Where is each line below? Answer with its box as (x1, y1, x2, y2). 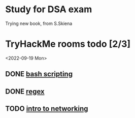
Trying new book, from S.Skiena (5, 20, 73, 26)
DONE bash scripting (5, 70, 73, 78)
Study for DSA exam (5, 4, 92, 15)
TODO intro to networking (5, 104, 88, 113)
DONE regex (5, 87, 45, 96)
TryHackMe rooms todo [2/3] (5, 38, 131, 50)
